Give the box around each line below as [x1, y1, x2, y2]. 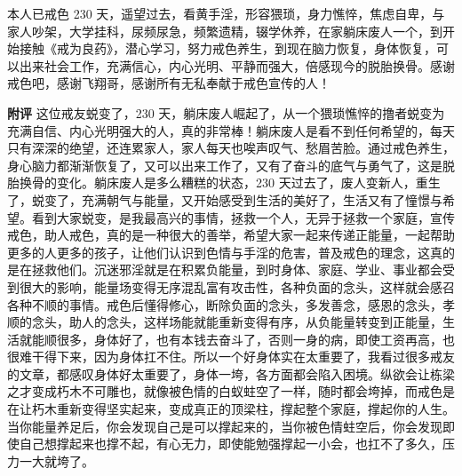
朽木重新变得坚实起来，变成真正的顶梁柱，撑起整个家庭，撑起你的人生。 [31, 400, 455, 418]
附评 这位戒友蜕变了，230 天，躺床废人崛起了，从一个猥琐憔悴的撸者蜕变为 [7, 103, 445, 122]
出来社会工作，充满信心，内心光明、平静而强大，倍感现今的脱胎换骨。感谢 [19, 56, 455, 75]
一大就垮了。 [19, 451, 94, 470]
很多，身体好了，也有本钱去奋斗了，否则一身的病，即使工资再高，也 [56, 329, 455, 348]
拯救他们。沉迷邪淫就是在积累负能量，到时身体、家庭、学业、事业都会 [31, 260, 442, 279]
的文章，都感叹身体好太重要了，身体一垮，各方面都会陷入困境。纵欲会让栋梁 [7, 364, 455, 383]
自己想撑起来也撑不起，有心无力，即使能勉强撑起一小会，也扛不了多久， [19, 434, 442, 453]
